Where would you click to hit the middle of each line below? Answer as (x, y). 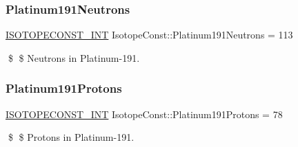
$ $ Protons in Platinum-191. (71, 137)
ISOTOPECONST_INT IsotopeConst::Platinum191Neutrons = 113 (149, 35)
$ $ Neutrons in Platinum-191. (74, 57)
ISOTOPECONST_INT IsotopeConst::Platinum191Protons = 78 (144, 114)
